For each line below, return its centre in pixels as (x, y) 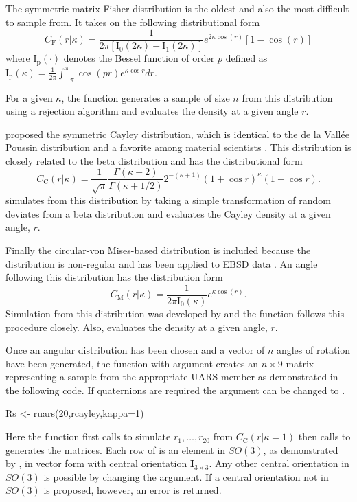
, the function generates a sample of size (146, 97)
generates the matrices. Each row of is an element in (116, 449)
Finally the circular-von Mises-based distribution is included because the (158, 250)
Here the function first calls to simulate (88, 436)
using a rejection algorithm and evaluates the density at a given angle (152, 111)
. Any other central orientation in (279, 463)
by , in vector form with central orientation (96, 463)
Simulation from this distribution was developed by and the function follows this (175, 313)
